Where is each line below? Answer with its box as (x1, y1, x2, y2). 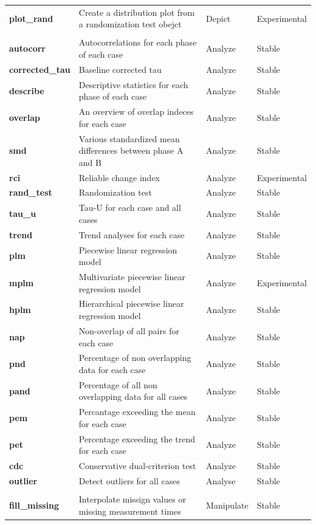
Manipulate (206, 498, 249, 511)
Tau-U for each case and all (78, 201, 181, 214)
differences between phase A (78, 144, 184, 157)
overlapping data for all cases (78, 390, 188, 403)
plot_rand (9, 12, 53, 24)
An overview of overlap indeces (78, 105, 194, 118)
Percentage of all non (78, 378, 157, 391)
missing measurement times (78, 504, 181, 517)
